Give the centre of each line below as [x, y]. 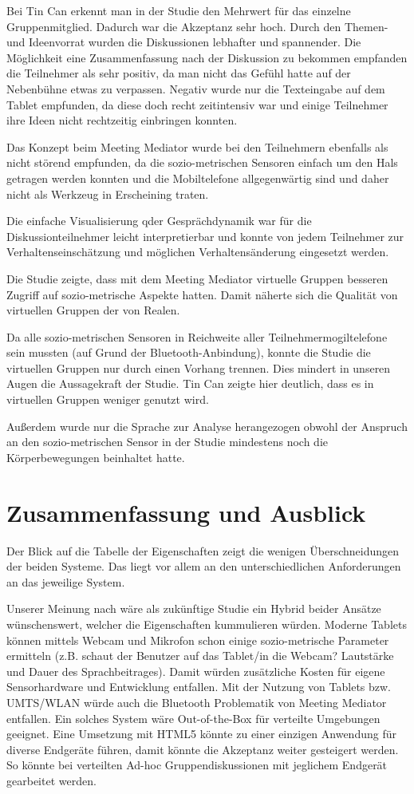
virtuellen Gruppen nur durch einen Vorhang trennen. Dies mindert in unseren [199, 367]
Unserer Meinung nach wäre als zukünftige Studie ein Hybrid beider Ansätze [194, 608]
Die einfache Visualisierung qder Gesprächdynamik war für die [159, 221]
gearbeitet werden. [51, 780]
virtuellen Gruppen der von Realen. [93, 310]
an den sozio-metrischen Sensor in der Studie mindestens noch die [167, 442]
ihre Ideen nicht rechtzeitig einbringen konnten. [122, 120]
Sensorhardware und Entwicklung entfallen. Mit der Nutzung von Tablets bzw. [199, 687]
